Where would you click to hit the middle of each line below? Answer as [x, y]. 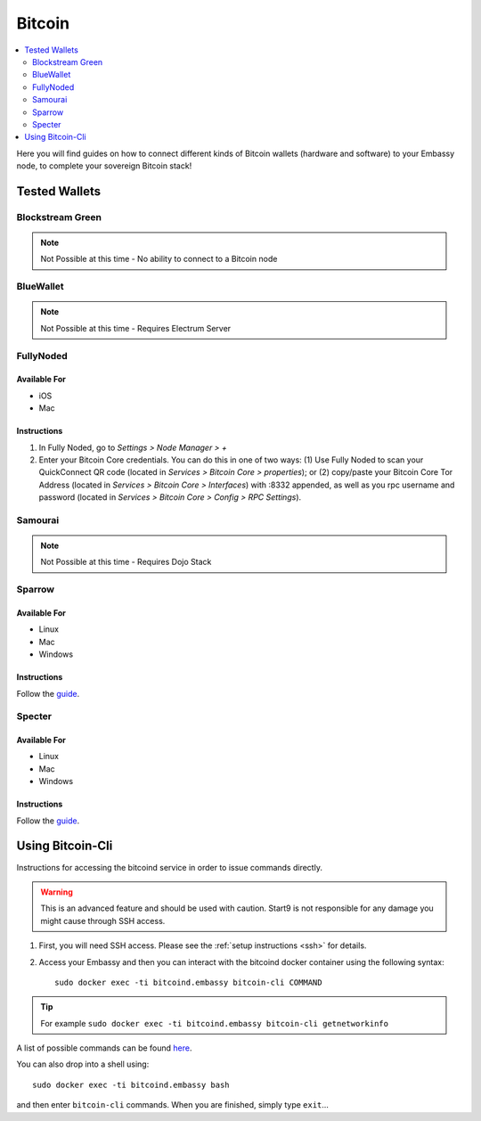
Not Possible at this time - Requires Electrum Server [136, 328]
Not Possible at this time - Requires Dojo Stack [126, 562]
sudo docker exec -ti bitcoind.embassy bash [131, 1084]
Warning [57, 892]
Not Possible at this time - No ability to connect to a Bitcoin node [159, 259]
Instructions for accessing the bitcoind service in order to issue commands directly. [169, 867]
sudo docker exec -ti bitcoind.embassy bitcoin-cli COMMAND [188, 982]
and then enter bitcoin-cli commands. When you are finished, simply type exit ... [173, 1105]
